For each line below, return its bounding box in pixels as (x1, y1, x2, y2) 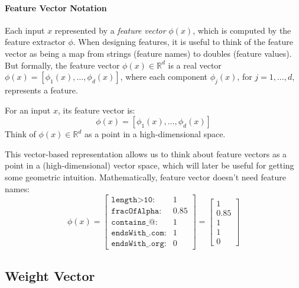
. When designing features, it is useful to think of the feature (73, 35, 294, 48)
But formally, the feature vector (5, 59, 120, 71)
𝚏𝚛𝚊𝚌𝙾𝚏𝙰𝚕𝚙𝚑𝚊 (111, 207, 160, 216)
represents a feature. (5, 83, 78, 96)
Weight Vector (5, 266, 95, 284)
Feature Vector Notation (5, 1, 107, 14)
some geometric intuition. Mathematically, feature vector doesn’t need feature (5, 170, 286, 183)
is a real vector (168, 59, 222, 71)
